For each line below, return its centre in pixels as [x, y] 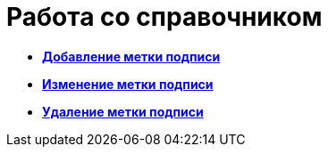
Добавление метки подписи [131, 56]
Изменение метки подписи [128, 84]
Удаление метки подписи [123, 111]
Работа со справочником [164, 17]
